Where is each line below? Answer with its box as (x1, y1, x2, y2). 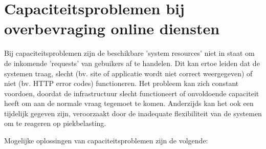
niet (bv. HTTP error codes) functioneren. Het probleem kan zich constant (4, 78, 239, 89)
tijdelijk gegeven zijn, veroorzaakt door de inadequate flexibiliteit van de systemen (4, 108, 262, 118)
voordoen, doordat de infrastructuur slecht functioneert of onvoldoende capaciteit (4, 88, 259, 98)
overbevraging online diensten (4, 18, 220, 39)
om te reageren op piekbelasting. (4, 118, 106, 129)
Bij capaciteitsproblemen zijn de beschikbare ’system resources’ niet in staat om (4, 48, 255, 58)
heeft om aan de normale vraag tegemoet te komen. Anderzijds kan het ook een (4, 98, 254, 109)
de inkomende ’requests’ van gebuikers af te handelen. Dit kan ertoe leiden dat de (4, 57, 260, 68)
